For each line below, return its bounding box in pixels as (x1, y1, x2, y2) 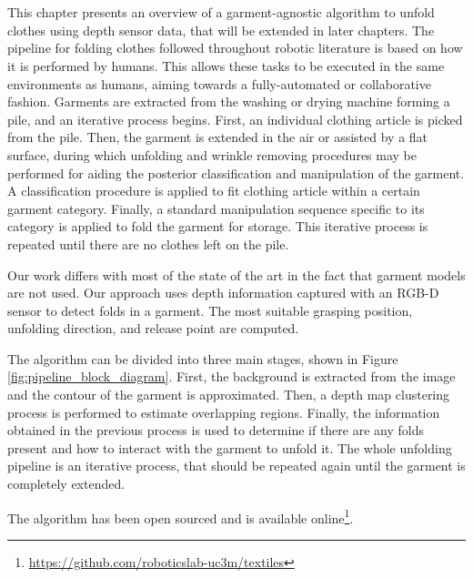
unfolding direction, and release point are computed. (7, 319, 299, 338)
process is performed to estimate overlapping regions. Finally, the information (7, 402, 440, 421)
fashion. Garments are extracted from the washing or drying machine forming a (7, 92, 450, 111)
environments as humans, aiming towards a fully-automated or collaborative (7, 74, 431, 93)
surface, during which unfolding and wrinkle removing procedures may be (7, 145, 418, 164)
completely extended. (7, 474, 126, 493)
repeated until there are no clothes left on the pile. (7, 234, 289, 253)
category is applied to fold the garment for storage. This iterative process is (7, 217, 428, 236)
